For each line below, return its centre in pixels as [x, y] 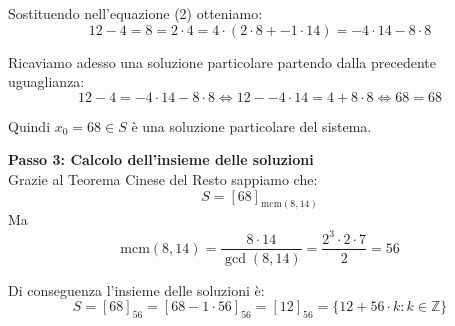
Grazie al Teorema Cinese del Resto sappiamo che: [163, 178]
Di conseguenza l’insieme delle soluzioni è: [136, 289]
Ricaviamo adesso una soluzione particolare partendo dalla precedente [222, 61]
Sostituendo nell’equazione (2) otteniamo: [135, 13]
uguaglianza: [46, 81]
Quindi [29, 125]
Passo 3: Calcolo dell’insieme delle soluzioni [161, 159]
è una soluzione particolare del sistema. [251, 125]
